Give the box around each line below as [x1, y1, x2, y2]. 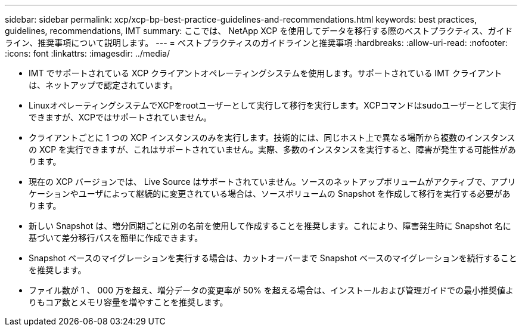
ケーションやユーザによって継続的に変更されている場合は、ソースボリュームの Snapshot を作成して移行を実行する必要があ [29, 188, 511, 199]
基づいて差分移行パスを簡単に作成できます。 [29, 233, 203, 243]
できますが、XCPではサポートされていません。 [29, 112, 212, 122]
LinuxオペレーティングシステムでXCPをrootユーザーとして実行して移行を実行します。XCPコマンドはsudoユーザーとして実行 [29, 100, 517, 110]
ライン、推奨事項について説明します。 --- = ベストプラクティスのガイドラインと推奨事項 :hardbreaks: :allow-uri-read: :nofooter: [5, 38, 508, 48]
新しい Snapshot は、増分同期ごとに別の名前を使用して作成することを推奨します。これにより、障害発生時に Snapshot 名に [29, 221, 511, 231]
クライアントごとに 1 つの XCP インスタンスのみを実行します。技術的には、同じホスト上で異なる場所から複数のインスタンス [29, 132, 515, 143]
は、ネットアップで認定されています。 [29, 80, 178, 90]
